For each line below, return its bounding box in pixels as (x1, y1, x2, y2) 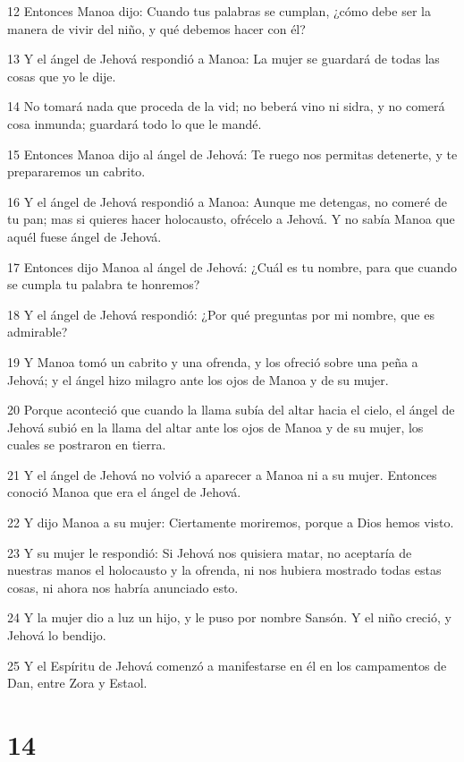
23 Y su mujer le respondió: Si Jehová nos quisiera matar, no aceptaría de (7, 543, 412, 561)
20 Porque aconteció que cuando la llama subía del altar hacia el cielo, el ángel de (7, 400, 455, 419)
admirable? (7, 322, 68, 341)
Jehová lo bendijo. (7, 626, 106, 645)
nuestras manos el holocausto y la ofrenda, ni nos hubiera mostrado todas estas (7, 561, 442, 579)
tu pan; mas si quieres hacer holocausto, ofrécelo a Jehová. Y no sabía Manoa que (7, 210, 455, 228)
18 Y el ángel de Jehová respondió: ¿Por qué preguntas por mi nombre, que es (7, 304, 434, 323)
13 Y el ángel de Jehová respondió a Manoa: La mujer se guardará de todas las (7, 49, 440, 68)
